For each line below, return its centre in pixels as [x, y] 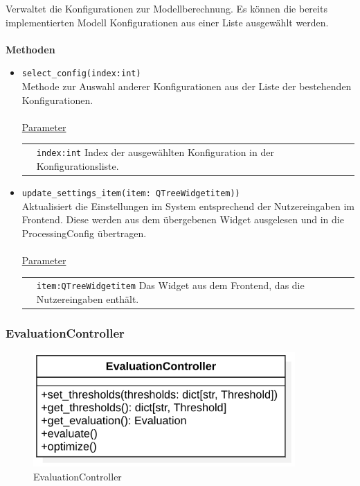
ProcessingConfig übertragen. [84, 233]
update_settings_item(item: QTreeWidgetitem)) [131, 193]
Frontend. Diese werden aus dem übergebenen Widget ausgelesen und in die [183, 219]
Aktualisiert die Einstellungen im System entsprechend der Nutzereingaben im [188, 206]
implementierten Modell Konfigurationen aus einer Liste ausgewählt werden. [167, 22]
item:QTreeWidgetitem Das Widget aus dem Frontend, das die [170, 285]
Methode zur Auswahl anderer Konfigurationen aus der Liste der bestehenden [187, 86]
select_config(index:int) [81, 74]
